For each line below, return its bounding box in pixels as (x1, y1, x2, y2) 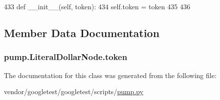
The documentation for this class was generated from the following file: (4, 70, 217, 80)
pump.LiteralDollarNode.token (4, 51, 128, 63)
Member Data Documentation (4, 25, 160, 40)
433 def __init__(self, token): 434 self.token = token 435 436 (4, 1, 190, 11)
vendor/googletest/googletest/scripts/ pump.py (4, 86, 144, 97)
